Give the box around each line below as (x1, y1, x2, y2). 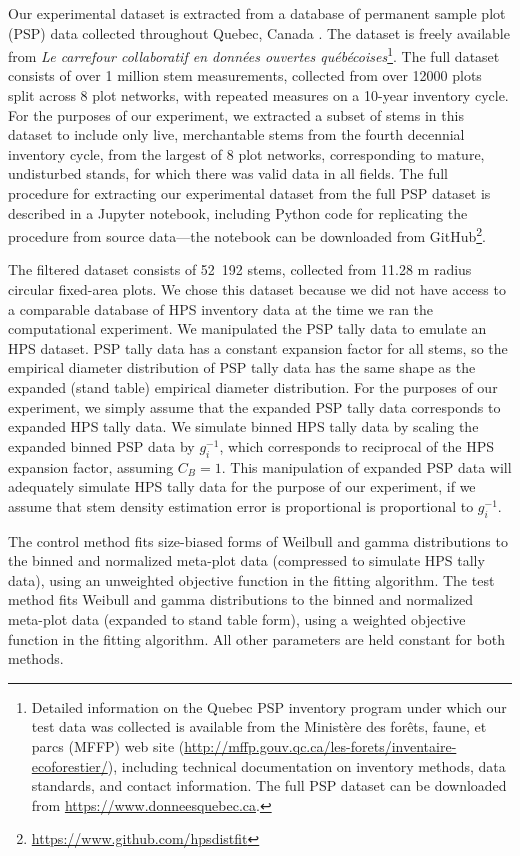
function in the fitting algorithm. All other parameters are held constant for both (8, 628, 506, 649)
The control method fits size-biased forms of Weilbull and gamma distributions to (8, 530, 508, 551)
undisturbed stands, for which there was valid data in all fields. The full (8, 163, 448, 184)
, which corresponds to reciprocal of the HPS (219, 435, 495, 456)
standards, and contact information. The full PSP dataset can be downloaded (31, 775, 507, 796)
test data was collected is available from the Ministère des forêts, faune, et (31, 716, 487, 737)
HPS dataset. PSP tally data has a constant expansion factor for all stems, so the (8, 337, 508, 358)
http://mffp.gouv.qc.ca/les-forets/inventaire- (184, 735, 457, 756)
